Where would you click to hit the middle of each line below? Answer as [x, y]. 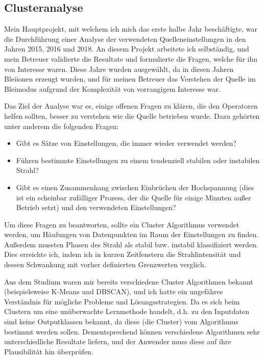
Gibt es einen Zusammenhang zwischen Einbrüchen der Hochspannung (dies [135, 187]
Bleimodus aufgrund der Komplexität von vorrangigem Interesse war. [112, 88]
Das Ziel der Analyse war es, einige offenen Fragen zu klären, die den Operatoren [131, 106]
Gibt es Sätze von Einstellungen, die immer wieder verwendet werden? [126, 143]
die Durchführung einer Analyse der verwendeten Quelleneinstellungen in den [125, 38]
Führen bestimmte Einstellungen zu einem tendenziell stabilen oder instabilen [138, 160]
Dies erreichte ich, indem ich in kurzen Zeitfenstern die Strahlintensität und [123, 254]
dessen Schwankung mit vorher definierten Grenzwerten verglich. [105, 264]
